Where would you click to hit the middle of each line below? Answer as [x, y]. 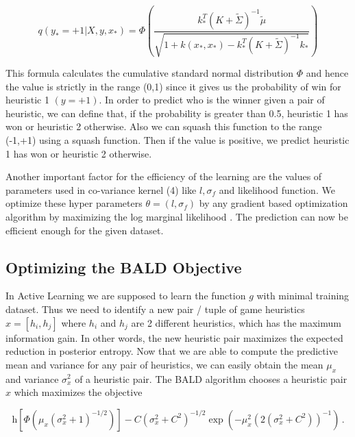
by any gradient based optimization [273, 203]
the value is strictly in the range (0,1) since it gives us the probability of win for [173, 86]
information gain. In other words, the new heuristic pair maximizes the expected [174, 337]
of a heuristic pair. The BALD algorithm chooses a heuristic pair [211, 378]
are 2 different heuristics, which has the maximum [236, 322]
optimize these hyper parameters [74, 203]
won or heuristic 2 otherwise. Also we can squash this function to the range [164, 126]
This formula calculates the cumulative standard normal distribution [150, 73]
